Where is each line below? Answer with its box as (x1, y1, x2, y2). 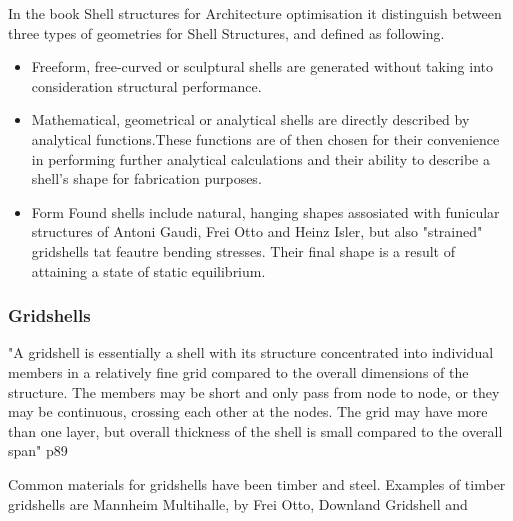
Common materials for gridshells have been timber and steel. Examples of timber (8, 473, 506, 494)
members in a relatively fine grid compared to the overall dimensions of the (8, 361, 469, 382)
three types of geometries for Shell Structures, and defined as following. (8, 22, 445, 43)
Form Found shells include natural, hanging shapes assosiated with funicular (31, 201, 500, 222)
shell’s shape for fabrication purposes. (31, 168, 262, 189)
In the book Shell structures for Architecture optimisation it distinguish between (8, 3, 502, 23)
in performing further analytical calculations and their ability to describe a (31, 148, 490, 169)
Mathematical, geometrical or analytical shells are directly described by (31, 109, 470, 130)
